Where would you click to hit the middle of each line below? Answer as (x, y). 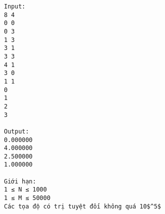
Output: (17, 131)
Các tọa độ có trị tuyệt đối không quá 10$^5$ (82, 206)
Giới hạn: (20, 181)
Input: (15, 6)
